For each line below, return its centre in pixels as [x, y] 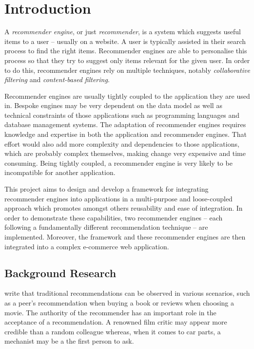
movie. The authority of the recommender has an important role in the [110, 312]
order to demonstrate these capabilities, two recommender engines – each [114, 217]
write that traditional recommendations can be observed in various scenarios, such [127, 293]
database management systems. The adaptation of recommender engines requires [125, 124]
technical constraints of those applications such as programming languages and [122, 115]
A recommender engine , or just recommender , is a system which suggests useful [123, 32]
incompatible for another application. [60, 172]
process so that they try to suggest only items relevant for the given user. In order [127, 60]
